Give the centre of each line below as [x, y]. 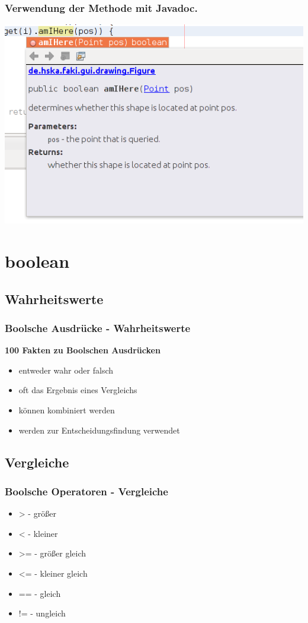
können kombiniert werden [67, 410]
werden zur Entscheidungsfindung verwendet [99, 430]
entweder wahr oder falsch [66, 370]
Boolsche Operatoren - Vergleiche [86, 491]
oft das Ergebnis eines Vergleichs [78, 390]
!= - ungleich [42, 613]
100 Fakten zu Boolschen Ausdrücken [83, 350]
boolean [37, 261]
